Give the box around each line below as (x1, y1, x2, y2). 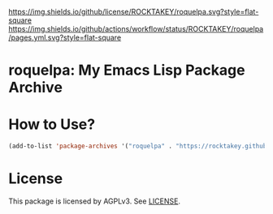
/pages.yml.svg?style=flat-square (8, 32, 122, 42)
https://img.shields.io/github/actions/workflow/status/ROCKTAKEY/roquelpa (8, 24, 264, 33)
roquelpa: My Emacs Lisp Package (8, 61, 245, 79)
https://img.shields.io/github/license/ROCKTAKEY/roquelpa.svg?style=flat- (8, 7, 259, 16)
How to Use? (8, 115, 96, 134)
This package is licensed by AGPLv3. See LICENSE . (8, 196, 181, 206)
